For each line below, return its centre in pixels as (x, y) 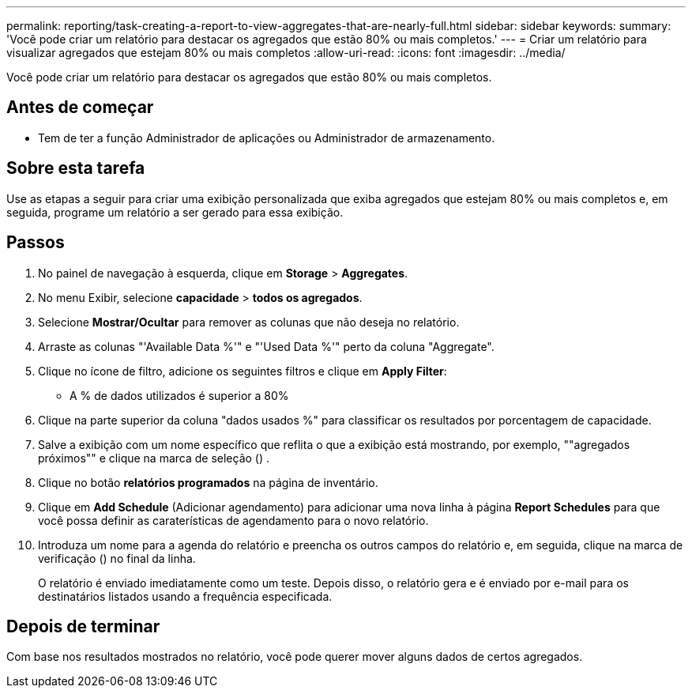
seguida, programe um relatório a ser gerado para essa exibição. (175, 212)
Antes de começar (80, 107)
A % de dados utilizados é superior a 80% (179, 395)
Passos (36, 243)
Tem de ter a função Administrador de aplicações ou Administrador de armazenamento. (267, 138)
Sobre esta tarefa (76, 168)
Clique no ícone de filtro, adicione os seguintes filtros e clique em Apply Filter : (243, 371)
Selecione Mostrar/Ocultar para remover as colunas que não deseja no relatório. (249, 322)
